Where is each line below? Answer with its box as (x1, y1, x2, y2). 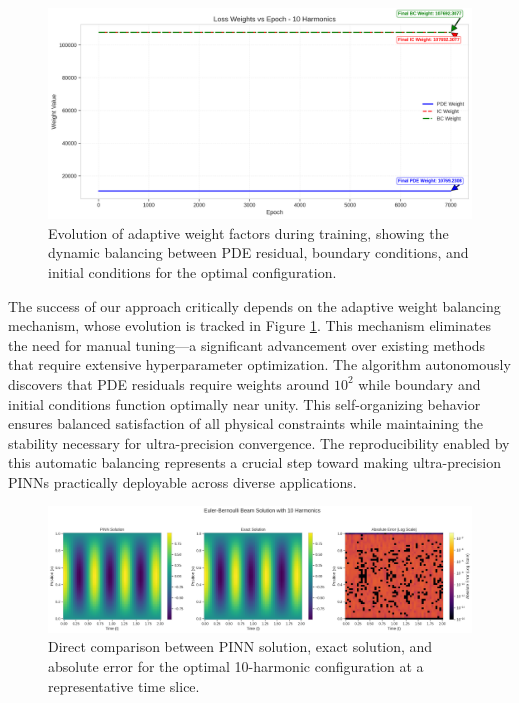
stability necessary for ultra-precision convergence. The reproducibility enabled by (8, 432, 510, 453)
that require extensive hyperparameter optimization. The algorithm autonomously (8, 354, 511, 375)
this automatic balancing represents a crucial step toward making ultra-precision (8, 452, 501, 473)
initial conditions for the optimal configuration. (48, 261, 337, 282)
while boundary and (358, 373, 481, 394)
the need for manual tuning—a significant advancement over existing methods (8, 334, 486, 355)
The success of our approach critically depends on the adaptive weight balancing (8, 295, 501, 316)
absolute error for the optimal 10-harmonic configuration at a (48, 655, 424, 676)
